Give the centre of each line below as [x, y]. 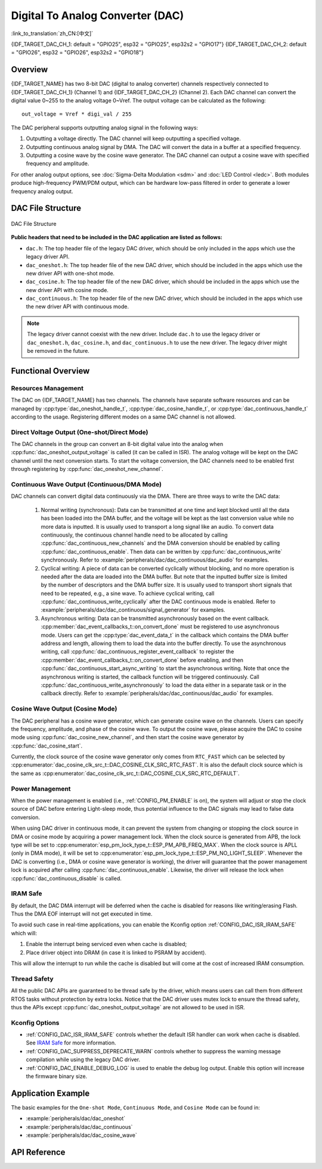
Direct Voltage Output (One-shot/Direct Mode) [80, 432]
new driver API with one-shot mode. [70, 273]
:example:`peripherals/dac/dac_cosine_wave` [81, 1135]
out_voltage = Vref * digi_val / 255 [77, 114]
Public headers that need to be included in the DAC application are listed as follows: [117, 237]
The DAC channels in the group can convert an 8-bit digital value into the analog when [117, 444]
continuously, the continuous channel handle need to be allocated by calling [134, 535]
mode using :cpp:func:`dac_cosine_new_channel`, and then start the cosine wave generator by [128, 737]
